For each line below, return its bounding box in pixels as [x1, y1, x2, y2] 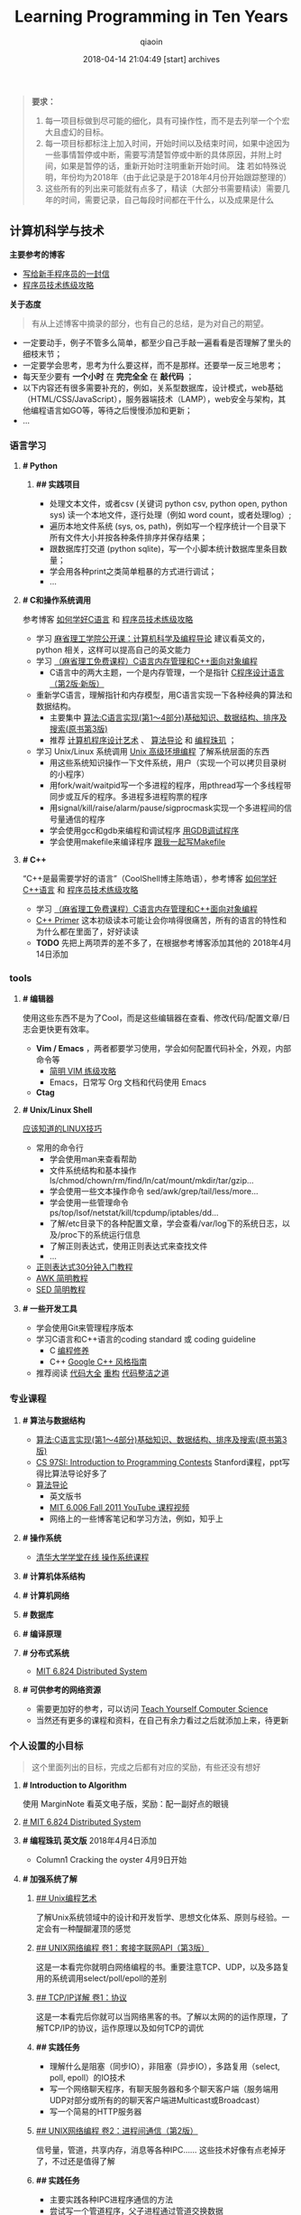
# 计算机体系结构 [22, 1570, 86, 1582]
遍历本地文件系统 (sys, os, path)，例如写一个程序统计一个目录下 [49, 521, 287, 532]
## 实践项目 [35, 479, 81, 490]
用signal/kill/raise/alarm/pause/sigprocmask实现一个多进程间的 [49, 802, 285, 814]
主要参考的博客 [9, 248, 65, 259]
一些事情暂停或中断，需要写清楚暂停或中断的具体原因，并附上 [44, 149, 275, 160]
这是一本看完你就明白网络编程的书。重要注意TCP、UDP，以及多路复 [35, 1961, 290, 1972]
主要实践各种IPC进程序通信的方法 [49, 2193, 174, 2205]
